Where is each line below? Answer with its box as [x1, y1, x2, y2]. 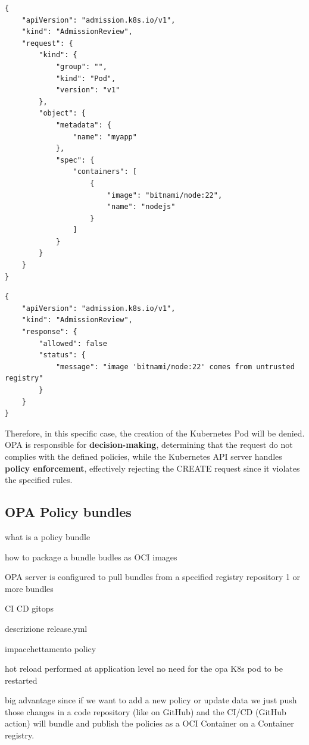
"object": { [39, 109, 86, 118]
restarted [5, 674, 38, 686]
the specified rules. [5, 473, 73, 486]
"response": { [21, 328, 77, 336]
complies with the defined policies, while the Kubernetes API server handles [5, 450, 282, 462]
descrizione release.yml [5, 622, 88, 634]
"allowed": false [39, 339, 107, 348]
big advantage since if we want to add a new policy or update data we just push [5, 694, 297, 706]
